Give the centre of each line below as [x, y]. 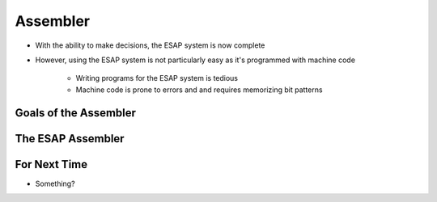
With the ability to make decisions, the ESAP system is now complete [150, 45]
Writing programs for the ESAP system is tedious [157, 78]
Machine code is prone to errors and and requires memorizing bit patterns [199, 90]
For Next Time [51, 164]
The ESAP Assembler [70, 139]
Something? [55, 183]
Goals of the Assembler [76, 113]
